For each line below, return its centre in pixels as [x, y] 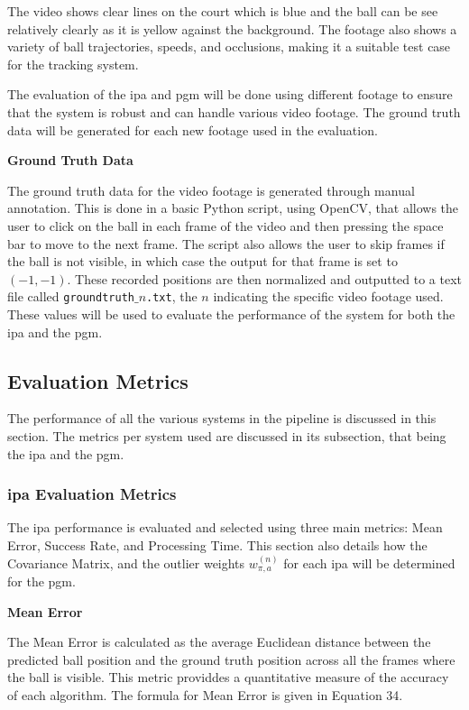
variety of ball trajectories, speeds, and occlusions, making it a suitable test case [229, 46]
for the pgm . [41, 581]
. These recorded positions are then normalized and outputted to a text [265, 278]
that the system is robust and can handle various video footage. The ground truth [234, 111]
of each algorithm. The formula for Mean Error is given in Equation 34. [205, 694]
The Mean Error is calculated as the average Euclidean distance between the [219, 642]
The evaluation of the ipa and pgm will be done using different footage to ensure [230, 94]
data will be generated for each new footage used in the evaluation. [193, 129]
